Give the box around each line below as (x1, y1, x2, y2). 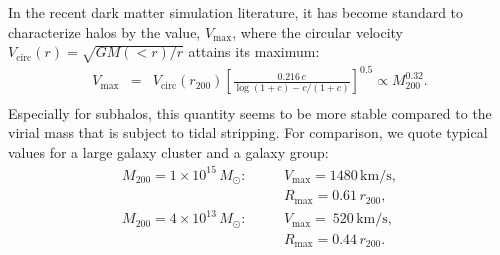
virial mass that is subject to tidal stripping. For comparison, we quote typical (8, 122, 488, 143)
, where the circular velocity (232, 21, 403, 42)
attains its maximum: (188, 41, 320, 62)
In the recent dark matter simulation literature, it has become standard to (8, 2, 464, 22)
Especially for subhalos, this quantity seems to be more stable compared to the (8, 102, 492, 123)
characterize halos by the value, (8, 21, 201, 42)
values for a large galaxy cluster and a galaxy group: (8, 141, 329, 162)
